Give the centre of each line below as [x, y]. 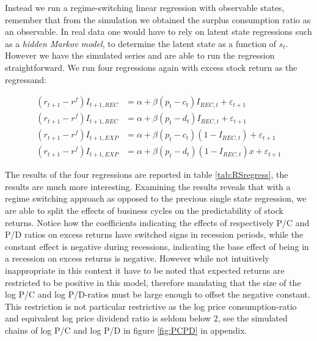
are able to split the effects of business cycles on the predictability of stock [144, 211]
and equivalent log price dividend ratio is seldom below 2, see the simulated [146, 318]
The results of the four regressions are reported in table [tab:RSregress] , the [147, 174]
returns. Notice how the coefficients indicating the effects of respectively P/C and [157, 222]
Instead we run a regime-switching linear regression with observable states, [145, 7]
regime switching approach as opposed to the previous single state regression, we [156, 198]
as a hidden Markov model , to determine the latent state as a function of [141, 43]
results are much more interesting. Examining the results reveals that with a [148, 186]
